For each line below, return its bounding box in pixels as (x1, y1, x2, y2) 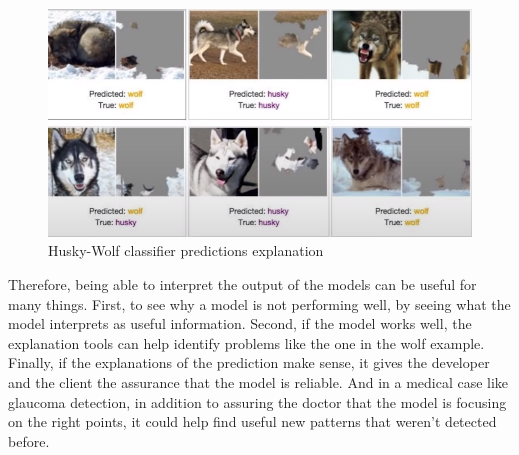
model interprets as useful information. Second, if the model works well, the (8, 313, 472, 334)
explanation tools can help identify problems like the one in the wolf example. (8, 332, 485, 353)
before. (8, 430, 50, 451)
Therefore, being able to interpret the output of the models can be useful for (8, 274, 477, 295)
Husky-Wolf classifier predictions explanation (48, 240, 324, 261)
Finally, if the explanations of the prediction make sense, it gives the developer (8, 352, 490, 373)
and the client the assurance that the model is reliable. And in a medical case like (8, 372, 509, 393)
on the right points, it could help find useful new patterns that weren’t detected (8, 411, 497, 432)
